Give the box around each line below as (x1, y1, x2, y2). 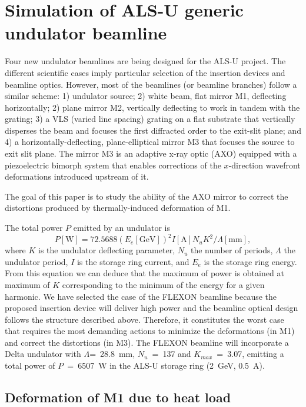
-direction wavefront (228, 158, 301, 171)
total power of (5, 359, 55, 372)
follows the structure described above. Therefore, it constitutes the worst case (5, 313, 284, 325)
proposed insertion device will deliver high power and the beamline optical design (5, 302, 298, 314)
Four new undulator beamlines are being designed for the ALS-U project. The (5, 55, 286, 67)
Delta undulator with (5, 348, 81, 360)
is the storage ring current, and (76, 255, 189, 267)
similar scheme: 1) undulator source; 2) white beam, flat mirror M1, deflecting (5, 90, 287, 102)
